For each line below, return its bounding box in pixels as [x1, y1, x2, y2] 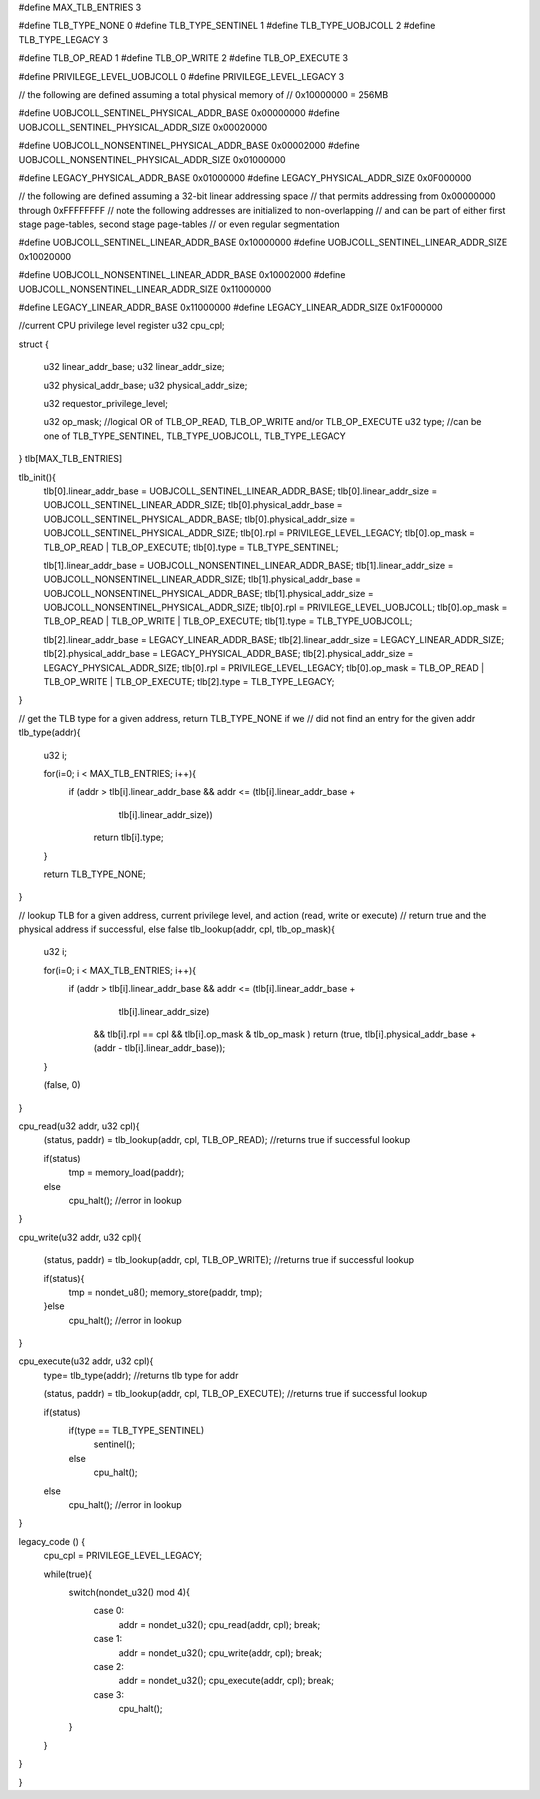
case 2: [93, 1660, 125, 1672]
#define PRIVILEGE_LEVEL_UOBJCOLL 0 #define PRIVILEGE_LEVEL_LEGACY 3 [18, 70, 345, 82]
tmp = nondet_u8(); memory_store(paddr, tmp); [68, 1286, 263, 1298]
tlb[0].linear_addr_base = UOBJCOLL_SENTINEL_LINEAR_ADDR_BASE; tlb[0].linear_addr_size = [43, 485, 438, 497]
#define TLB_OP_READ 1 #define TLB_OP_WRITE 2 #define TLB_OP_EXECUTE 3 [18, 52, 349, 64]
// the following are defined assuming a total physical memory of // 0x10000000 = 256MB [18, 88, 389, 100]
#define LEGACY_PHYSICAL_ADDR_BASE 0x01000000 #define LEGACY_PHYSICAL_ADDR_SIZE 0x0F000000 [18, 171, 472, 184]
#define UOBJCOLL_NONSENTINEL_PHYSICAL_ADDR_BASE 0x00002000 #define [18, 140, 360, 152]
